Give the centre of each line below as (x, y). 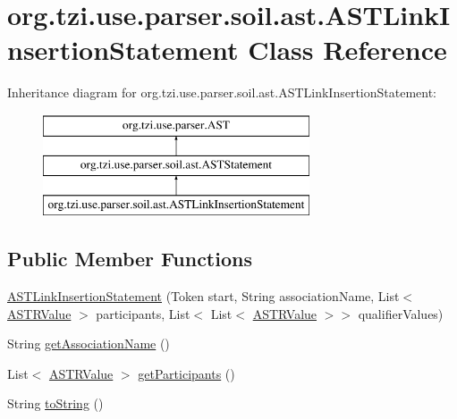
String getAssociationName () (89, 344)
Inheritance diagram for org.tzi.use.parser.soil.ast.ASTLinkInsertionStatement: (222, 92)
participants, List (143, 313)
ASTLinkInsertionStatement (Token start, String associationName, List (203, 296)
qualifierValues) (401, 313)
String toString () (55, 403)
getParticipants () (186, 373)
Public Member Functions (130, 259)
